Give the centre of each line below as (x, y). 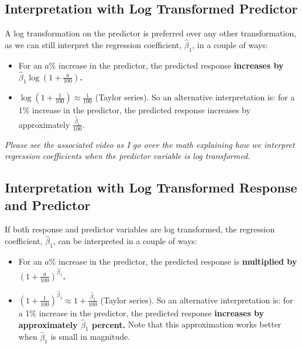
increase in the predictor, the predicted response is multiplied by (178, 261)
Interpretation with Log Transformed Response (151, 187)
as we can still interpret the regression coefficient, (93, 45)
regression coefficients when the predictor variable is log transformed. (128, 156)
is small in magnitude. (90, 337)
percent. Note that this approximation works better (186, 324)
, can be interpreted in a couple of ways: (125, 241)
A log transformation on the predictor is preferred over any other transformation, (151, 33)
